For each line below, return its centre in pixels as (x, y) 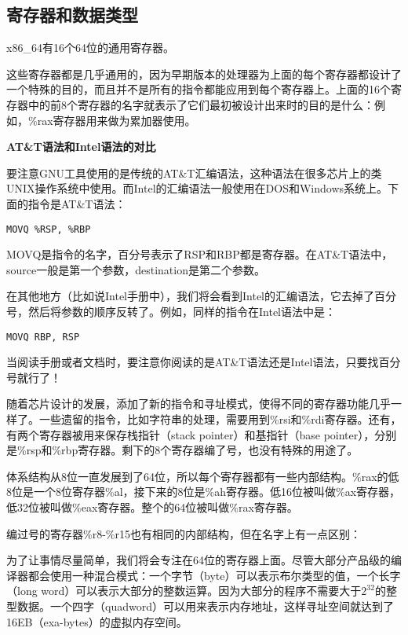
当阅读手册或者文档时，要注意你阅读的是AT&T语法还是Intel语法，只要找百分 (204, 362)
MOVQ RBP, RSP (43, 337)
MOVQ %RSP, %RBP (49, 229)
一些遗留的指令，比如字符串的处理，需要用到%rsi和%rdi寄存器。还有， (220, 419)
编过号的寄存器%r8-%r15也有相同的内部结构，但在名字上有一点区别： (184, 533)
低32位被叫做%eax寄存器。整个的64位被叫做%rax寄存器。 (152, 507)
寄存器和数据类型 (72, 15)
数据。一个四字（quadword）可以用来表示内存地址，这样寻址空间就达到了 (205, 606)
